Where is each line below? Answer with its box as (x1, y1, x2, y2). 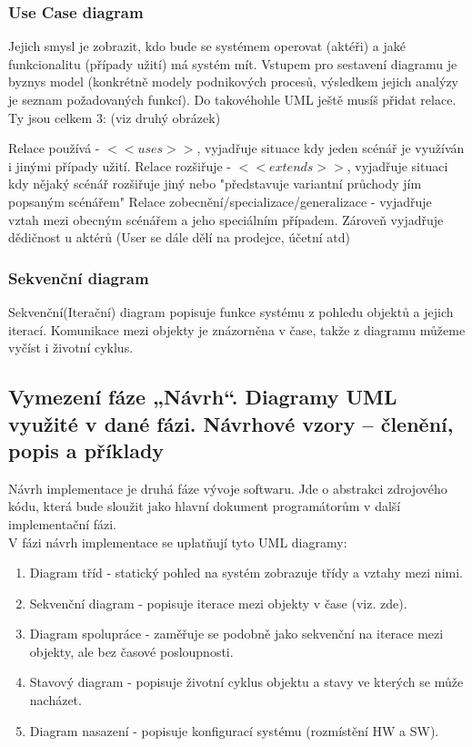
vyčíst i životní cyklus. (8, 338, 134, 357)
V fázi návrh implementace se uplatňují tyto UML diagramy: (8, 532, 347, 551)
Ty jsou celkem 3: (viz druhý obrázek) (8, 107, 221, 127)
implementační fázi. (8, 514, 116, 533)
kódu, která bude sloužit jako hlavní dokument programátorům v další (8, 496, 401, 516)
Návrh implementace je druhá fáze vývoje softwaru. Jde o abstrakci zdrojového (8, 478, 447, 497)
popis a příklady (8, 435, 165, 464)
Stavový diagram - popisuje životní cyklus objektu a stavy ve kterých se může (29, 672, 464, 691)
